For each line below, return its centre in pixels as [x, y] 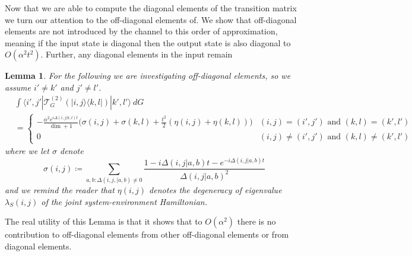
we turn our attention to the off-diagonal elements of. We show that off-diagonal [151, 19]
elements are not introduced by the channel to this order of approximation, [141, 31]
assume [18, 87]
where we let [27, 151]
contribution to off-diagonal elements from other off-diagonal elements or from [147, 234]
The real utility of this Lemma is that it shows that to [104, 221]
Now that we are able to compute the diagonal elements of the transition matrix [151, 8]
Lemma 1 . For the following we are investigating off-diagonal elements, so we [148, 76]
